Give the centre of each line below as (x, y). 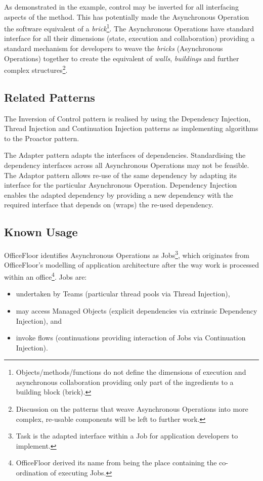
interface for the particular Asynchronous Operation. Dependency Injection (121, 185)
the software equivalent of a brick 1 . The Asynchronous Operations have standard (129, 28)
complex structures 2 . (36, 69)
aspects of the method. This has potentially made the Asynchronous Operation (127, 16)
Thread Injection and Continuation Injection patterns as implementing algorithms (131, 128)
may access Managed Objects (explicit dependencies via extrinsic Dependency (137, 310)
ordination (32, 473)
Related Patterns (50, 97)
